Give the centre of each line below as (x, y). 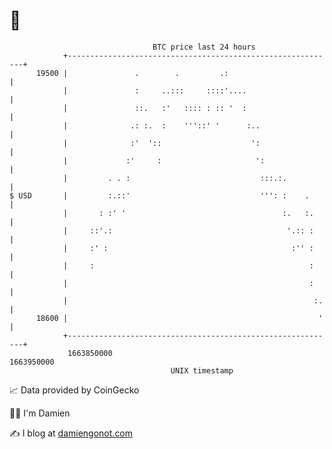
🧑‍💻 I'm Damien (40, 413)
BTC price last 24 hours (204, 47)
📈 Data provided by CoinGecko (74, 390)
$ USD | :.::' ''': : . (159, 195)
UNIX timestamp (202, 370)
